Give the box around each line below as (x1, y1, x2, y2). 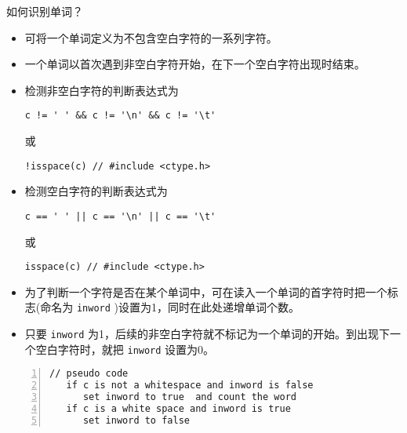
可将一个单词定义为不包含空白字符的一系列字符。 (24, 29, 278, 45)
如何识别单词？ (6, 3, 83, 19)
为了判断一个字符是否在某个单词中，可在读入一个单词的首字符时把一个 (24, 283, 387, 300)
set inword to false (82, 414, 190, 426)
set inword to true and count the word (82, 391, 296, 403)
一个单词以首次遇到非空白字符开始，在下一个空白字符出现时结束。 (24, 56, 365, 72)
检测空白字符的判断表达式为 (24, 183, 168, 199)
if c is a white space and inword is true (66, 402, 291, 414)
